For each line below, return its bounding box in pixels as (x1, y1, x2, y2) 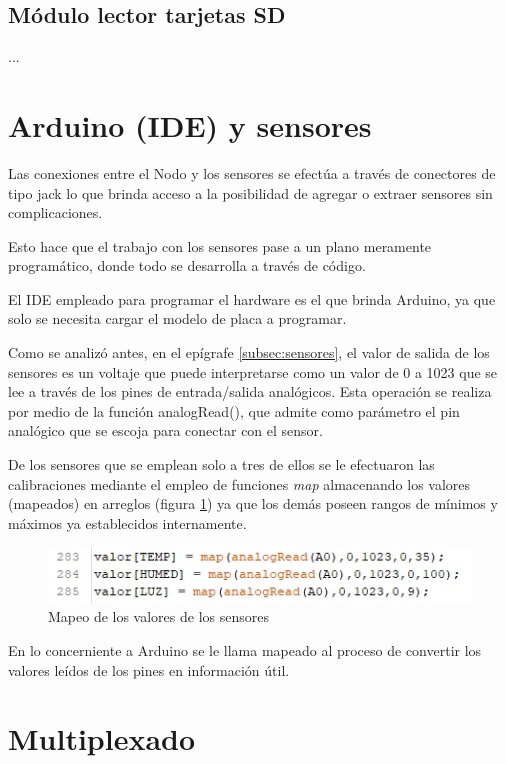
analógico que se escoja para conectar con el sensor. (8, 420, 323, 441)
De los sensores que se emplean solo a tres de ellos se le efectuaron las (8, 454, 435, 475)
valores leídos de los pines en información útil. (8, 659, 290, 680)
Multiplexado (8, 718, 196, 759)
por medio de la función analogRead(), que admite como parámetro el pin (8, 400, 460, 421)
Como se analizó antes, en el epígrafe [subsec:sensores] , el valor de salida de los (8, 342, 490, 363)
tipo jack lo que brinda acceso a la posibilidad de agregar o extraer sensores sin (8, 182, 493, 203)
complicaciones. (8, 202, 103, 223)
